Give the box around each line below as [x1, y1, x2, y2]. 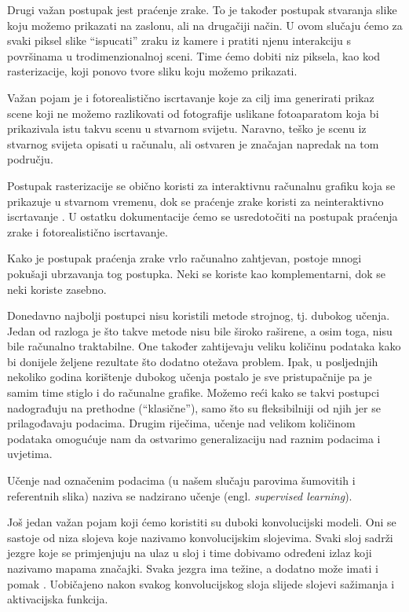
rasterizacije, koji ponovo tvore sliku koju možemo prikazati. [7, 63, 298, 79]
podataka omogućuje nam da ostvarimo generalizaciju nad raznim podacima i [7, 430, 381, 446]
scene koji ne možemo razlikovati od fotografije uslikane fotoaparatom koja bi [7, 104, 379, 121]
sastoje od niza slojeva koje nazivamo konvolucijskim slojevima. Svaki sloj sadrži [7, 529, 393, 545]
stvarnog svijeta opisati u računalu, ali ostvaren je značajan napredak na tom [7, 135, 379, 152]
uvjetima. [7, 445, 53, 462]
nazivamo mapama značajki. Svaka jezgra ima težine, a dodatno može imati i [7, 560, 378, 576]
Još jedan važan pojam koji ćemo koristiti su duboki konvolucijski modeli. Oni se [7, 514, 396, 530]
